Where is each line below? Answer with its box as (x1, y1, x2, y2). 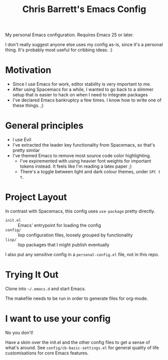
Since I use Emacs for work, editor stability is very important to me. (12, 81, 151, 87)
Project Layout (5, 192, 67, 203)
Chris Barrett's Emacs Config (22, 4, 146, 15)
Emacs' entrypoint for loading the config (18, 222, 101, 228)
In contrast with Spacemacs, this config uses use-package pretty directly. (5, 208, 155, 214)
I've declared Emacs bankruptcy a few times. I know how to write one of (12, 97, 162, 103)
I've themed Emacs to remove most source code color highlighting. (12, 153, 151, 159)
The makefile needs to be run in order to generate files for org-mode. (5, 295, 148, 301)
